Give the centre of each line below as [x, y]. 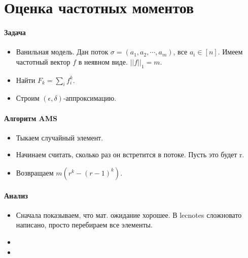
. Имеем [230, 52]
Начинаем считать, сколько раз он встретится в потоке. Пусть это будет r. [130, 154]
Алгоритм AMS [31, 118]
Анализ [16, 195]
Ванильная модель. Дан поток [62, 52]
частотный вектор [43, 61]
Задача [15, 32]
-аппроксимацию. [90, 98]
